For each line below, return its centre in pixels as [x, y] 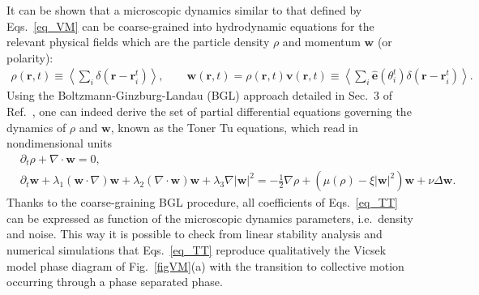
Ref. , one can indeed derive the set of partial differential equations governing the [209, 111]
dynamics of [36, 127]
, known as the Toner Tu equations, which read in [234, 127]
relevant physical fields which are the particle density [138, 42]
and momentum [321, 42]
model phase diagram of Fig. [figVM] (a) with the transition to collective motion [205, 265]
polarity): [30, 57]
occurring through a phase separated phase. [115, 282]
